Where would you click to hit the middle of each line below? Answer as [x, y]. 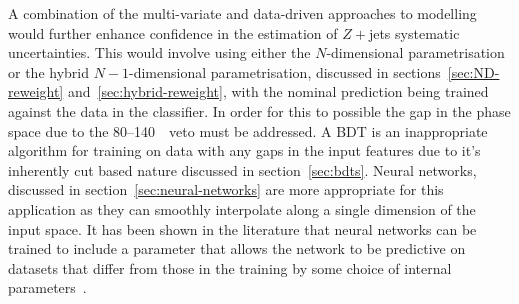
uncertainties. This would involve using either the [159, 52]
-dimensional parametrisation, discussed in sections [285, 71]
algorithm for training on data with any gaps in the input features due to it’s [244, 150]
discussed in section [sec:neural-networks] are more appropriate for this [226, 189]
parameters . [47, 287]
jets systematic [414, 32]
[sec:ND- [473, 71]
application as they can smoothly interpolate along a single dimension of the [242, 208]
